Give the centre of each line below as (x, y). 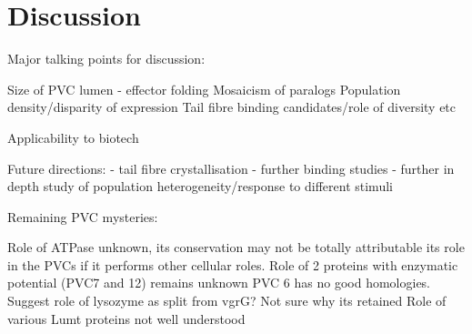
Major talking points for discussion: (106, 59)
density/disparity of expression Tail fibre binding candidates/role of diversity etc (232, 107)
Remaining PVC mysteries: (83, 216)
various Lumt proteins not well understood (126, 318)
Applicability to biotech (73, 137)
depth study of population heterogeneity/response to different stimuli (200, 186)
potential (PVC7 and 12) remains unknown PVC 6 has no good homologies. (219, 283)
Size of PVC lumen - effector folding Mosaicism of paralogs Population (204, 89)
